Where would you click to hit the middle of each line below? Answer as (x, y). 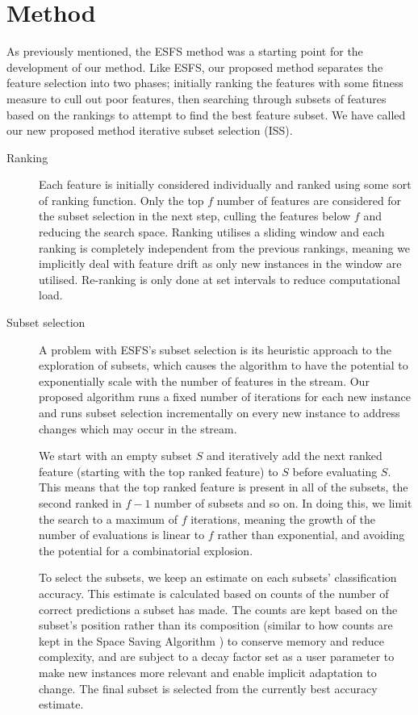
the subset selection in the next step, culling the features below (195, 216)
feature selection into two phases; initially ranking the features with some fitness (205, 83)
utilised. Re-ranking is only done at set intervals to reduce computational (219, 279)
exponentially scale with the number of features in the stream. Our (204, 380)
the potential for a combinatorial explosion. (146, 550)
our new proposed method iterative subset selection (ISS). (150, 130)
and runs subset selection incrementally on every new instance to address (219, 412)
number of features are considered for (309, 200)
